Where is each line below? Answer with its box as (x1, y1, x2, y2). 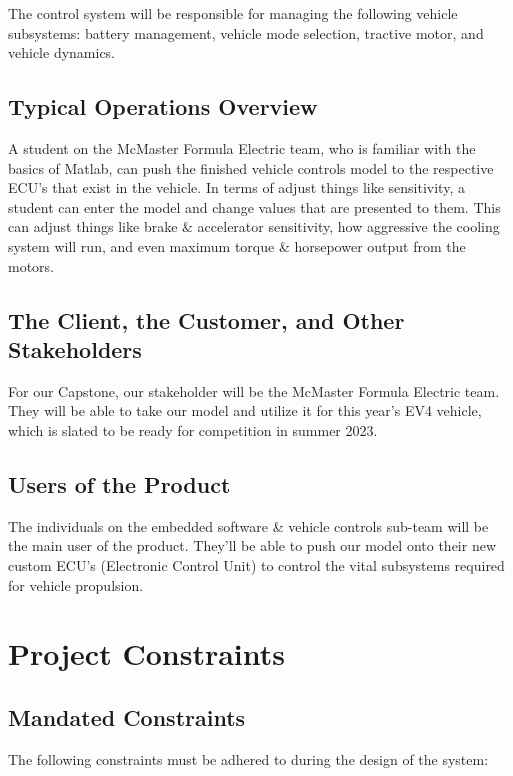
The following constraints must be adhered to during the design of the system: (8, 748, 489, 769)
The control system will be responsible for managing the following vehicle (8, 3, 458, 23)
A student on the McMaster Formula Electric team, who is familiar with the (8, 137, 476, 158)
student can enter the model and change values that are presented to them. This (8, 196, 501, 217)
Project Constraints (8, 633, 285, 674)
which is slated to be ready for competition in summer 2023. (8, 419, 378, 440)
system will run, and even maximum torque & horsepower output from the (8, 235, 466, 256)
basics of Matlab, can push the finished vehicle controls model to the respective (8, 157, 494, 178)
